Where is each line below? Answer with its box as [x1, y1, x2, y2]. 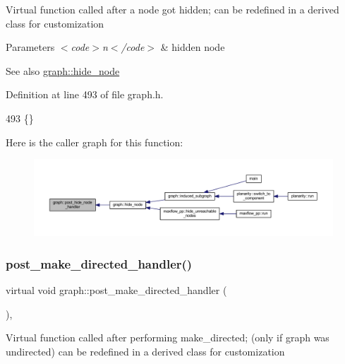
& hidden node [160, 40, 225, 54]
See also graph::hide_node [6, 63, 120, 78]
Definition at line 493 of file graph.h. [6, 87, 164, 102]
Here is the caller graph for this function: [6, 134, 183, 149]
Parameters [6, 40, 55, 54]
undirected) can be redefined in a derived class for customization [6, 344, 285, 359]
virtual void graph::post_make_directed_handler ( [6, 283, 227, 298]
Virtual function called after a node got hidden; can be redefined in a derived [6, 2, 339, 16]
